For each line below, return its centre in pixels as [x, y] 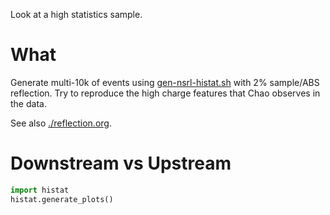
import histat [40, 190]
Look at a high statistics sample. [76, 14]
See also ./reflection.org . [61, 123]
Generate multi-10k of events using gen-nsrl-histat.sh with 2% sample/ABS [165, 82]
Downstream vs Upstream [121, 163]
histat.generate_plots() [62, 199]
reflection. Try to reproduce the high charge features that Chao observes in [165, 93]
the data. [28, 103]
